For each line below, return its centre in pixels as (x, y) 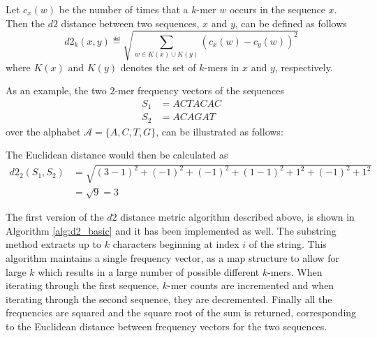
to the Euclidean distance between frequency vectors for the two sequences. (167, 326)
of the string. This (288, 244)
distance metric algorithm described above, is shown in (237, 217)
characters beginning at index (176, 244)
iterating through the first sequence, (83, 285)
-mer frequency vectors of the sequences (199, 90)
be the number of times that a (124, 9)
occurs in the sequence (277, 9)
